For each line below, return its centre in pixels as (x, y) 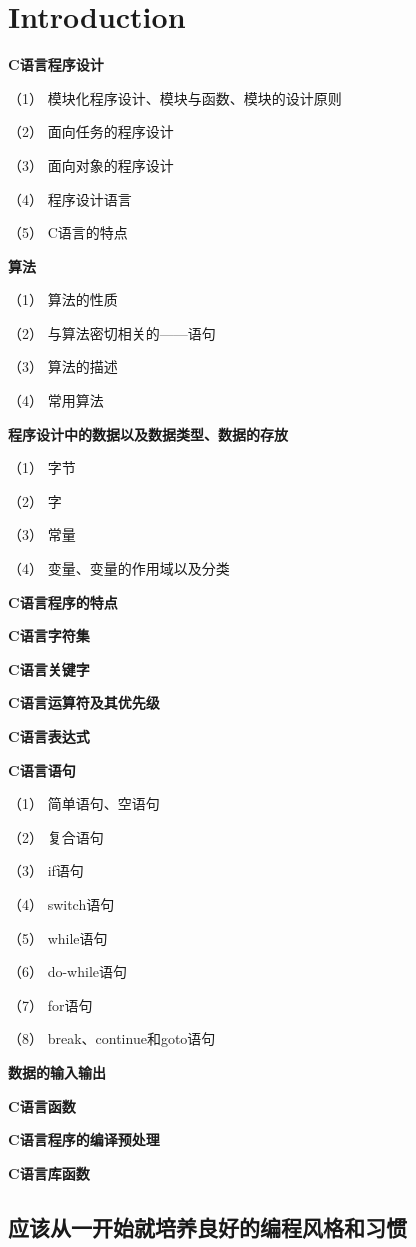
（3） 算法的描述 (63, 366)
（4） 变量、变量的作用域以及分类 (119, 568)
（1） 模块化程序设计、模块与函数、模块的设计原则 (175, 97)
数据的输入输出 (57, 1071)
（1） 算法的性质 (63, 299)
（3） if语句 (46, 870)
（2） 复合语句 (56, 836)
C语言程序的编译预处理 (84, 1139)
